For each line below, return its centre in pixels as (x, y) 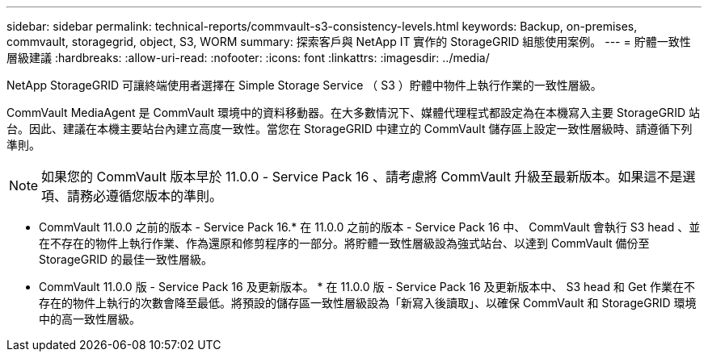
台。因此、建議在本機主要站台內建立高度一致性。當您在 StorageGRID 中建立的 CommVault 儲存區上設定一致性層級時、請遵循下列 (350, 129)
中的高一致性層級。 (90, 319)
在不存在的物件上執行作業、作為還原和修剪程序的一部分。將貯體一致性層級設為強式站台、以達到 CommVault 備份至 (344, 243)
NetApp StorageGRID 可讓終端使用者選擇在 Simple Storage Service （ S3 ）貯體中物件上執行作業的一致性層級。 (304, 85)
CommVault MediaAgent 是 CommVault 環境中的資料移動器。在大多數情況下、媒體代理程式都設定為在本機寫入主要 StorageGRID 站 (353, 112)
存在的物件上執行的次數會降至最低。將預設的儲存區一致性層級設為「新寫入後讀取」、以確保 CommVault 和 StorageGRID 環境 (368, 303)
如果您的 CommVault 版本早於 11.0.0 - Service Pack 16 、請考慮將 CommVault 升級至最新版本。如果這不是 (362, 177)
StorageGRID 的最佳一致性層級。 (126, 259)
